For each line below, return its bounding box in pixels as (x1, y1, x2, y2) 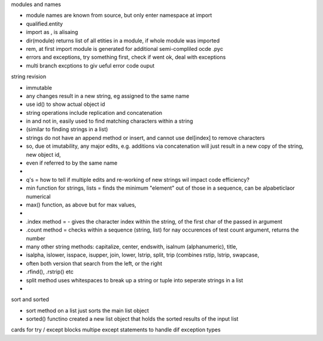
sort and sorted (11, 296, 49, 303)
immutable (26, 84, 52, 91)
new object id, (26, 151, 61, 158)
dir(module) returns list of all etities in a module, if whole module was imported (26, 36, 220, 44)
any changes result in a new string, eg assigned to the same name (26, 92, 190, 99)
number (26, 235, 45, 242)
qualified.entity (26, 20, 63, 27)
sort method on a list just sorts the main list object (26, 307, 150, 314)
